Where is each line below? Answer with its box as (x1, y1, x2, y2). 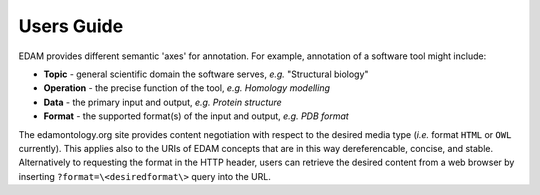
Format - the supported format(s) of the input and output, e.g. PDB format (43, 110, 349, 122)
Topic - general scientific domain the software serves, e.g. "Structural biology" (43, 68, 369, 80)
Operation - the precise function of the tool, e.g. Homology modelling (43, 82, 330, 94)
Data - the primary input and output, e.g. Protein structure (43, 96, 282, 108)
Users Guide (18, 15, 124, 37)
